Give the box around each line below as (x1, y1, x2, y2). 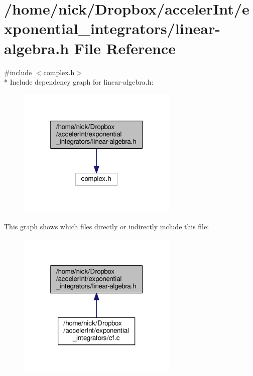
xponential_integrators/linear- (4, 18, 220, 39)
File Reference (74, 38, 176, 58)
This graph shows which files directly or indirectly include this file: (4, 221, 209, 232)
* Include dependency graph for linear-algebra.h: (4, 77, 154, 87)
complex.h (43, 67, 75, 77)
